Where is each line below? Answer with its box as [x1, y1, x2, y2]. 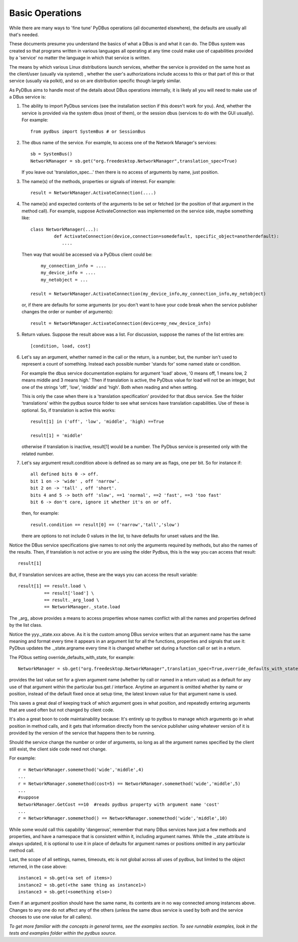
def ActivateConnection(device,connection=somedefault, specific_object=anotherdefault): [54, 233, 279, 239]
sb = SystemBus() [30, 151, 73, 157]
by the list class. [9, 622, 42, 628]
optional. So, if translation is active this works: [21, 407, 116, 413]
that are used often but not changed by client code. [9, 707, 114, 713]
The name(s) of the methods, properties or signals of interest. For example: [21, 178, 176, 184]
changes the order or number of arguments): [21, 309, 114, 315]
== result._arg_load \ [44, 597, 99, 603]
